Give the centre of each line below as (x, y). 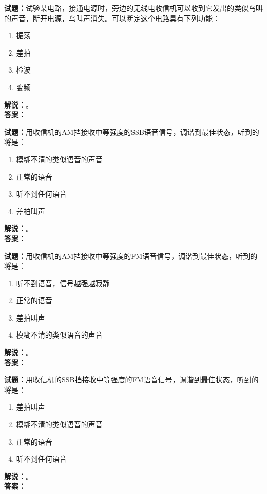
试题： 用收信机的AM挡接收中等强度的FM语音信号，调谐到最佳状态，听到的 (131, 255)
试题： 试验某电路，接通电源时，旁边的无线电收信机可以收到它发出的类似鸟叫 (133, 8)
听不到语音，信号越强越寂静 (63, 283)
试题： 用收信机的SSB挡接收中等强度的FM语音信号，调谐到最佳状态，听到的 (131, 380)
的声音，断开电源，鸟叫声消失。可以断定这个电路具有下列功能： (112, 18)
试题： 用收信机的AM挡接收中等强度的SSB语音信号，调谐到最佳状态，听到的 (132, 131)
